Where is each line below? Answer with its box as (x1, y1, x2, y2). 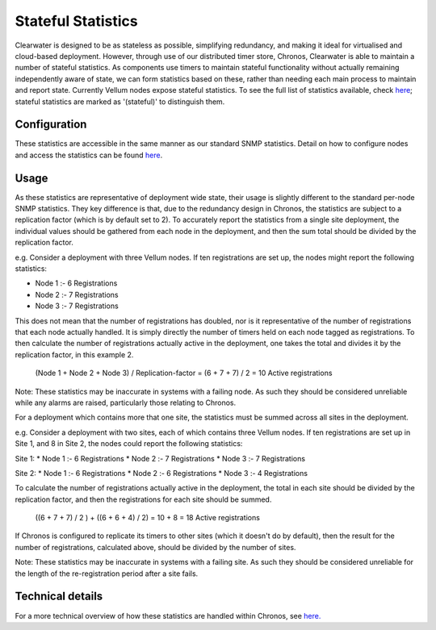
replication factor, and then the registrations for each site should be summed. (15, 494, 272, 504)
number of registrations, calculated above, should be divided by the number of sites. (15, 542, 296, 552)
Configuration (15, 118, 87, 131)
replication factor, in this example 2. (15, 349, 134, 359)
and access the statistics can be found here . (15, 150, 163, 160)
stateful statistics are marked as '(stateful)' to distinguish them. (15, 97, 225, 106)
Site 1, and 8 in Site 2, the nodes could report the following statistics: (15, 439, 243, 449)
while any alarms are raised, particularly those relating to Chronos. (15, 398, 237, 407)
